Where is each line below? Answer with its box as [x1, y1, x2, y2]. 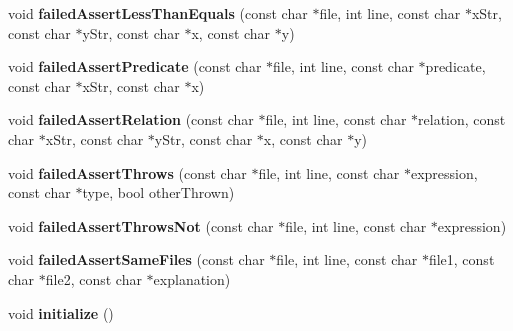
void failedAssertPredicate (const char [8, 56, 262, 77]
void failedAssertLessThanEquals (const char [8, 3, 308, 23]
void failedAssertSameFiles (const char [8, 249, 265, 270]
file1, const [428, 249, 495, 270]
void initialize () [8, 302, 114, 323]
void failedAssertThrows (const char [8, 162, 247, 183]
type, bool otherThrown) [82, 182, 235, 203]
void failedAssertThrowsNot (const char [8, 215, 274, 236]
